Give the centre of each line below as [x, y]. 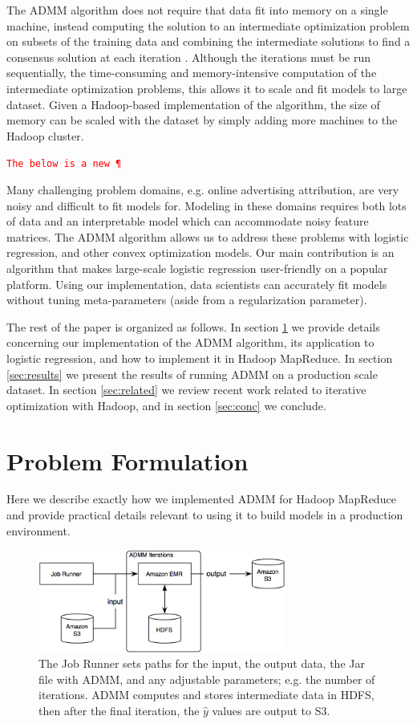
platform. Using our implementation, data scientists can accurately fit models [197, 284]
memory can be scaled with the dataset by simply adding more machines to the [202, 120]
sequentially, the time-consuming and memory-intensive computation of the [192, 73]
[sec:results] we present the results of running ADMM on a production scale [192, 374]
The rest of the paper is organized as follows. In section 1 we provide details [193, 326]
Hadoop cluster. [45, 135]
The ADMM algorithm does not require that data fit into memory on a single [197, 10]
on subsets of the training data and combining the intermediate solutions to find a [208, 41]
